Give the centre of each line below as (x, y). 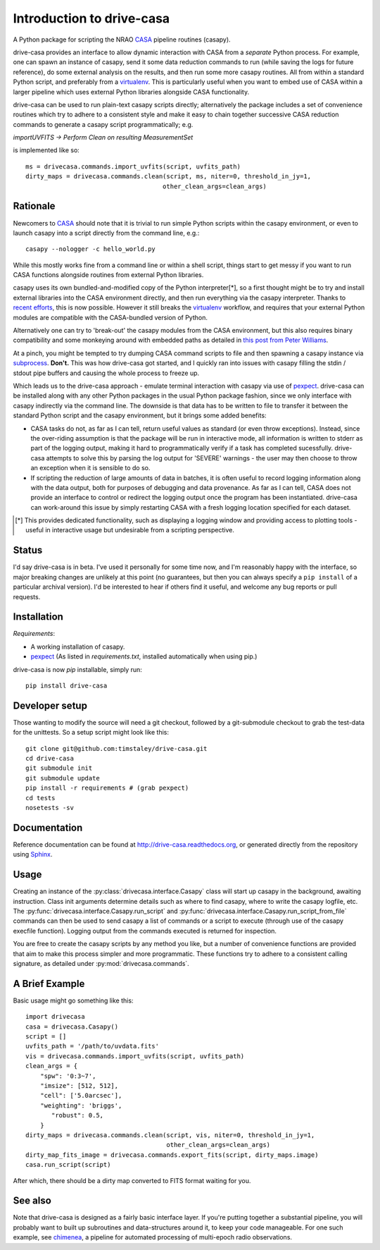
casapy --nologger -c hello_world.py (91, 249)
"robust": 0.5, (78, 1115)
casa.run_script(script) (68, 1165)
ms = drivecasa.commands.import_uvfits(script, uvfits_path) (133, 166)
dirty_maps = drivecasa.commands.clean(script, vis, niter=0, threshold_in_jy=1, (170, 1135)
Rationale (34, 206)
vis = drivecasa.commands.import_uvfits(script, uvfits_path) (135, 1056)
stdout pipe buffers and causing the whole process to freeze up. (106, 373)
